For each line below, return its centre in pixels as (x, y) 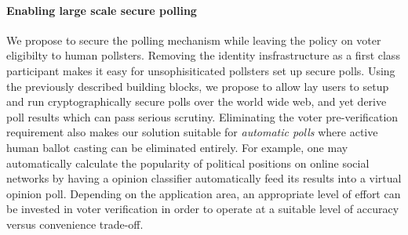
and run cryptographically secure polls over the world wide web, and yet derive (197, 101)
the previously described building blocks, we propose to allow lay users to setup (198, 86)
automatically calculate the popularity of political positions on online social (188, 163)
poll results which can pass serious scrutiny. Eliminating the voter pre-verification (202, 116)
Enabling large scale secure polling (102, 10)
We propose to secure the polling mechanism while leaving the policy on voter (194, 40)
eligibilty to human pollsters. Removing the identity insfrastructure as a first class (203, 55)
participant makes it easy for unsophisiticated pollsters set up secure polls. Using (201, 70)
